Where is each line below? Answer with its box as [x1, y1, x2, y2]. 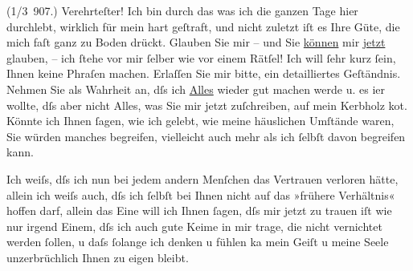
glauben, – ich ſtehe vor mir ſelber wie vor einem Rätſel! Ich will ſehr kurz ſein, [6, 49, 396, 66]
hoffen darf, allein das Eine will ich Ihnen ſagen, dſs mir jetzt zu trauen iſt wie [6, 202, 392, 219]
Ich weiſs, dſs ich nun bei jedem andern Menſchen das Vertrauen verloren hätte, [6, 170, 399, 187]
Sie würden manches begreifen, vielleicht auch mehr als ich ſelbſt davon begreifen [6, 127, 406, 144]
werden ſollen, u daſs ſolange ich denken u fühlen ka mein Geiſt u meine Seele [6, 233, 389, 250]
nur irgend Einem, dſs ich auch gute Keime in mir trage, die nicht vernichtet [6, 217, 382, 234]
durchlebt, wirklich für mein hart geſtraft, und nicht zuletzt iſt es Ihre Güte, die [6, 18, 400, 34]
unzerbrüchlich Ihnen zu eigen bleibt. [6, 249, 189, 265]
